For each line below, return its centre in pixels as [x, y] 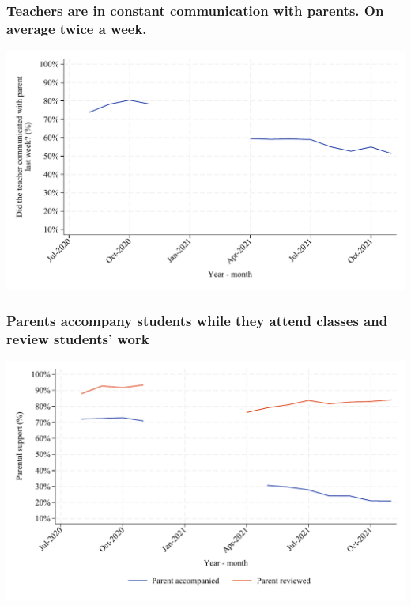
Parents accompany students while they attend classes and [197, 320]
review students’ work [78, 338]
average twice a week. [77, 28]
